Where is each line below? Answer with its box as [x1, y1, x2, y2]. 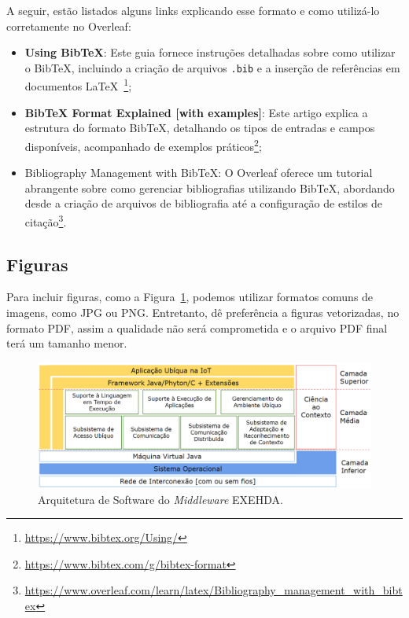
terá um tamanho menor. [6, 335, 127, 351]
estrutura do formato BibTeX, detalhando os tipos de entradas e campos [24, 120, 375, 136]
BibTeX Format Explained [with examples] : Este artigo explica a [24, 104, 368, 120]
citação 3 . [24, 211, 67, 230]
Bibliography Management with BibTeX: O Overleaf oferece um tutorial [24, 164, 373, 181]
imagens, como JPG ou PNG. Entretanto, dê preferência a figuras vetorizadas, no [6, 303, 400, 320]
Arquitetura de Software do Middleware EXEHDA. [38, 491, 283, 507]
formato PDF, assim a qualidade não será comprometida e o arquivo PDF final [6, 319, 388, 336]
